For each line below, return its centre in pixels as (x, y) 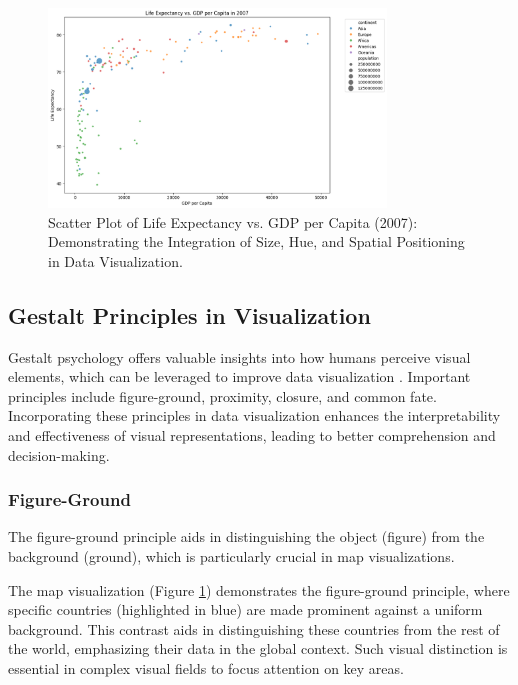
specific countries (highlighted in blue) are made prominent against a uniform (245, 609)
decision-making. (59, 454)
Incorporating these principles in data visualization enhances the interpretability (254, 415)
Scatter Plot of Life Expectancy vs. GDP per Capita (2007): (233, 221)
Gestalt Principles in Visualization (189, 314)
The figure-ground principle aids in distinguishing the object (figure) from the (246, 536)
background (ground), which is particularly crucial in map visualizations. (231, 556)
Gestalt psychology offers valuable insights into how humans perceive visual (239, 356)
